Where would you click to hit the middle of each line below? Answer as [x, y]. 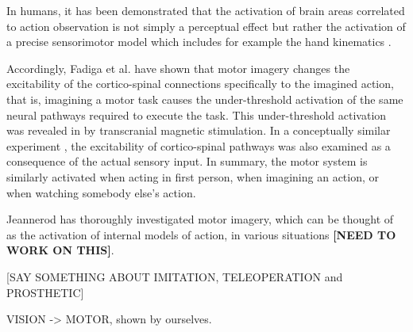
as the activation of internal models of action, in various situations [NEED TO [201, 234]
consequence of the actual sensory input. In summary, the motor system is [187, 161]
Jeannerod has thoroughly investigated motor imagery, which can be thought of [200, 219]
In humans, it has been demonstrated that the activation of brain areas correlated [206, 10]
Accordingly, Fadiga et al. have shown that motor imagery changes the [178, 68]
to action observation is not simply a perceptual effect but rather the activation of [206, 26]
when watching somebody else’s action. [101, 192]
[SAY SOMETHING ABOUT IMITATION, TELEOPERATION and [175, 276]
